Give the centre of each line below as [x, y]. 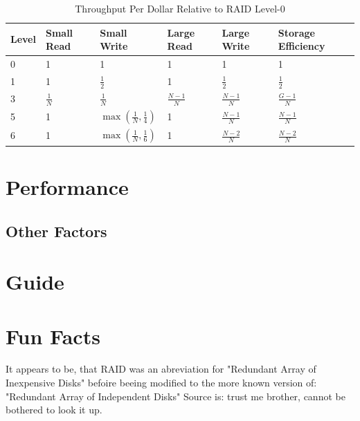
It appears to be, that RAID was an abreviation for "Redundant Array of [161, 369]
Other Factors [56, 231]
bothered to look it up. [54, 410]
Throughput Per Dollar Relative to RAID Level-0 [180, 8]
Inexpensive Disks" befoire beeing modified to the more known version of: [161, 383]
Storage [296, 32]
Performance [67, 186]
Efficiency [301, 46]
